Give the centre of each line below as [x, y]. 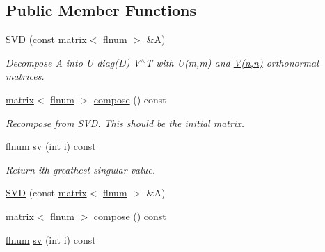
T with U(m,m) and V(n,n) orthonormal [232, 62]
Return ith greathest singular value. [81, 169]
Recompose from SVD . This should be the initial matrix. [125, 123]
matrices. [25, 76]
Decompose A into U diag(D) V [73, 62]
